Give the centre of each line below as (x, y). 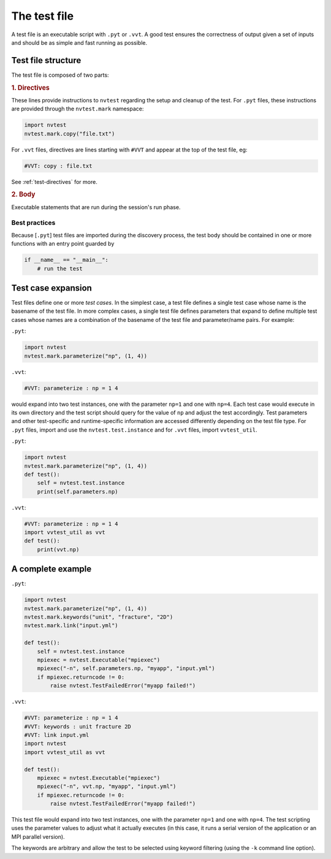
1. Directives (31, 88)
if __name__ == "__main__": (66, 260)
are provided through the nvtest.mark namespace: (78, 109)
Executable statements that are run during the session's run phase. (96, 207)
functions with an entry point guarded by (63, 244)
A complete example (51, 569)
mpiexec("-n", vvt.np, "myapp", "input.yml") (107, 787)
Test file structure (46, 60)
